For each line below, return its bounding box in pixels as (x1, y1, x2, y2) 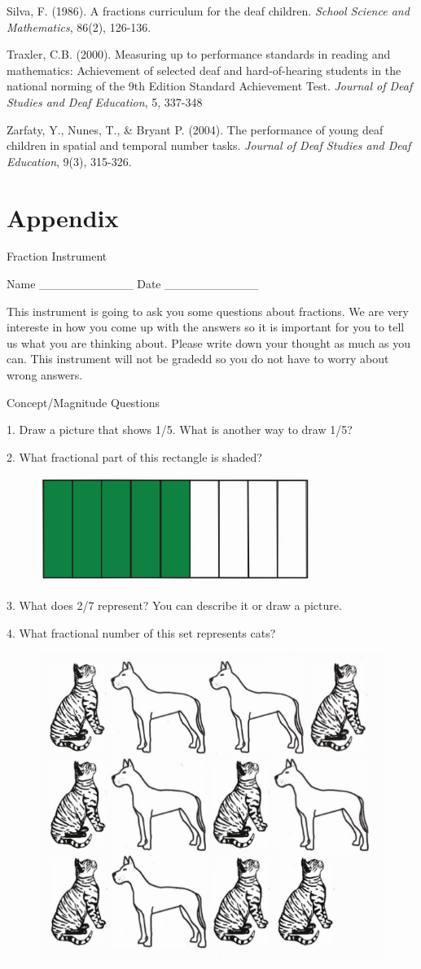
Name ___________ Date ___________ (7, 275, 259, 292)
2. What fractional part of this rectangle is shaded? (7, 448, 262, 465)
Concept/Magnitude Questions (7, 393, 160, 410)
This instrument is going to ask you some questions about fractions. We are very (7, 302, 409, 319)
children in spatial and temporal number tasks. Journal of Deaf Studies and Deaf (7, 137, 411, 154)
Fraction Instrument (7, 248, 107, 265)
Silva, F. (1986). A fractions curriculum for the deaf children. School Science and (7, 2, 410, 19)
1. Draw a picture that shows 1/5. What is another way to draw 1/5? (7, 421, 353, 438)
